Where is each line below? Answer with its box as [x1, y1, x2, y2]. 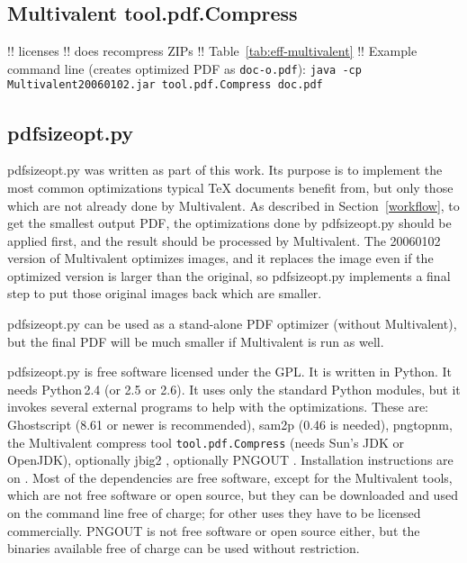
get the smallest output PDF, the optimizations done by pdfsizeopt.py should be [7, 213, 452, 232]
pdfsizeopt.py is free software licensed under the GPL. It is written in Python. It [7, 362, 452, 381]
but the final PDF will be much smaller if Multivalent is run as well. [7, 331, 384, 350]
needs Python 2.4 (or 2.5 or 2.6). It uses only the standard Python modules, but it [7, 379, 461, 398]
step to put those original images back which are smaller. [7, 284, 322, 303]
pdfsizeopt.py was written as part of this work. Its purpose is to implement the [7, 160, 443, 179]
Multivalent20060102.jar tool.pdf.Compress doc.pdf [7, 78, 323, 92]
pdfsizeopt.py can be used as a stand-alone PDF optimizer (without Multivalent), [7, 314, 457, 333]
